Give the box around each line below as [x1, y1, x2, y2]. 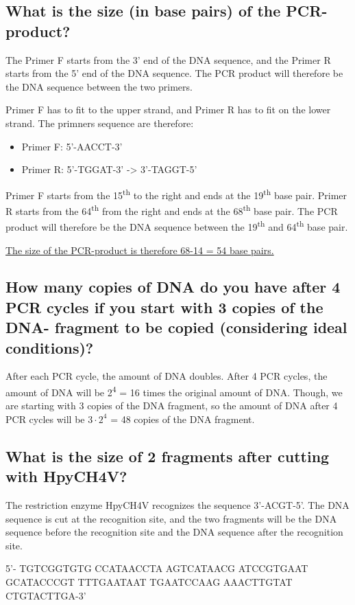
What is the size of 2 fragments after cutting [5, 445, 330, 466]
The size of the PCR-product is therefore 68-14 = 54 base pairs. [5, 242, 274, 257]
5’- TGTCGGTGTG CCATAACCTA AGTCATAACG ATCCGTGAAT [5, 561, 308, 575]
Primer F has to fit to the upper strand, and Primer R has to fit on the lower [5, 102, 331, 117]
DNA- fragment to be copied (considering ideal [5, 317, 347, 338]
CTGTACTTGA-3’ [5, 588, 86, 602]
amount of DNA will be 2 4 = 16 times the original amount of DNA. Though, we [5, 383, 343, 399]
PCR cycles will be [5, 411, 85, 426]
